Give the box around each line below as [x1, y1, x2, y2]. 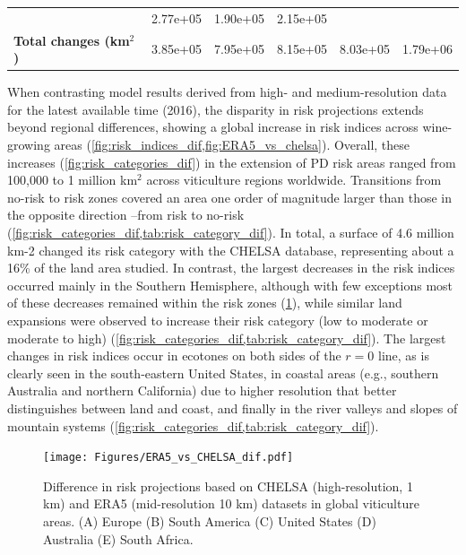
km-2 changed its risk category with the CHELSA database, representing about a [7, 240, 454, 259]
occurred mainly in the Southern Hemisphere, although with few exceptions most [7, 275, 453, 294]
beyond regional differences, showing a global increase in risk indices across [7, 117, 419, 136]
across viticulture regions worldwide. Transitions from [146, 170, 442, 189]
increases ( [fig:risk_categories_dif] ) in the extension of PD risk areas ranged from [7, 152, 456, 171]
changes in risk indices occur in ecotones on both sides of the [7, 346, 341, 365]
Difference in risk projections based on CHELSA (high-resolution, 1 [43, 476, 413, 495]
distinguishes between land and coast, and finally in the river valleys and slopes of [7, 398, 458, 417]
